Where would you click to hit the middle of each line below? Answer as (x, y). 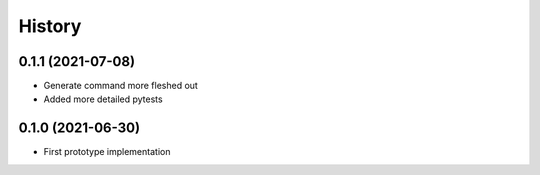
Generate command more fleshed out (121, 86)
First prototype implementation (107, 152)
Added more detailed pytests (103, 99)
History (50, 26)
